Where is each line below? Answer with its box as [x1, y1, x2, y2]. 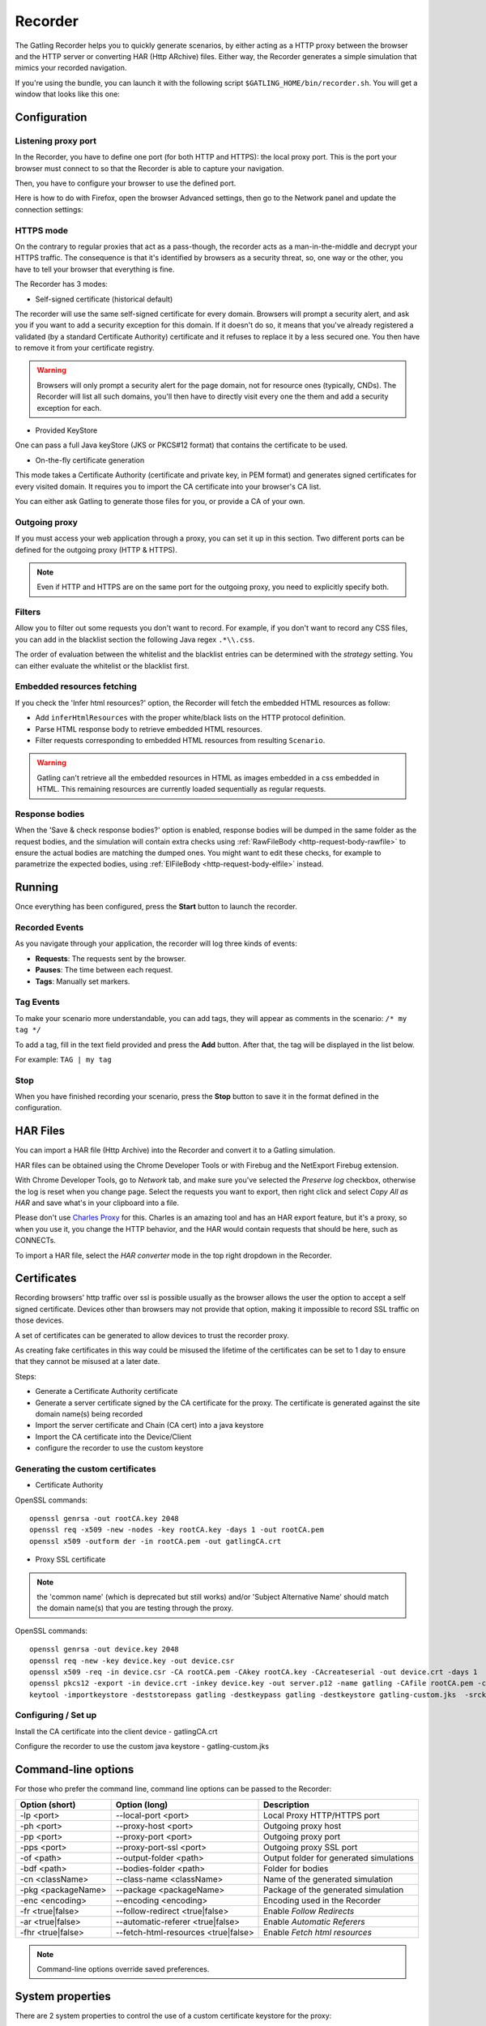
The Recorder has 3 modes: [15, 280, 109, 289]
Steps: [15, 1371, 36, 1381]
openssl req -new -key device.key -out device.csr [29, 1656, 235, 1665]
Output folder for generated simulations [263, 1852, 415, 1863]
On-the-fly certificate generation [35, 455, 145, 465]
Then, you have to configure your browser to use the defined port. [15, 178, 237, 188]
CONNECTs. [15, 1236, 57, 1246]
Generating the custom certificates [15, 1463, 157, 1474]
